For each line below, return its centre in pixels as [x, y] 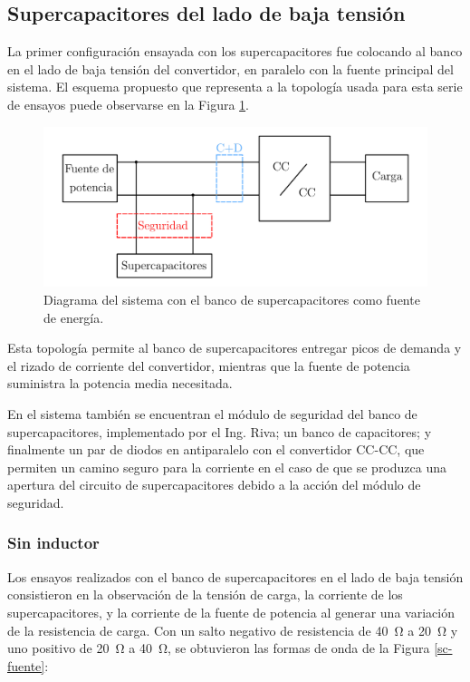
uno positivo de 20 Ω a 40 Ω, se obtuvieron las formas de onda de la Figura [219, 648]
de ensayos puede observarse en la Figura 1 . [128, 104]
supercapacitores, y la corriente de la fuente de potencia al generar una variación [231, 612]
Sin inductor [53, 543]
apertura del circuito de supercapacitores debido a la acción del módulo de [214, 485]
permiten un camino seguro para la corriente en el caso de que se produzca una [227, 467]
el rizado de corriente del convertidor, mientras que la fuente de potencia [209, 365]
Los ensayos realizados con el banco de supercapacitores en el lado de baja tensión [235, 576]
